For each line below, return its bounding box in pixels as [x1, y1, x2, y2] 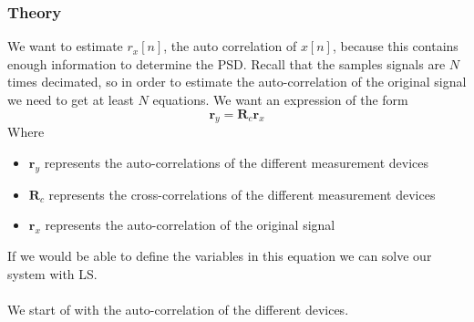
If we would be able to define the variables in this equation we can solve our [7, 245, 432, 265]
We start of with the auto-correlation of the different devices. [7, 299, 349, 318]
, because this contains [332, 36, 459, 56]
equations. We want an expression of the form [152, 90, 408, 109]
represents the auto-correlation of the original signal [45, 215, 335, 234]
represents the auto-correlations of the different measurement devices [44, 152, 429, 171]
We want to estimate [7, 36, 123, 56]
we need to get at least [7, 90, 134, 109]
